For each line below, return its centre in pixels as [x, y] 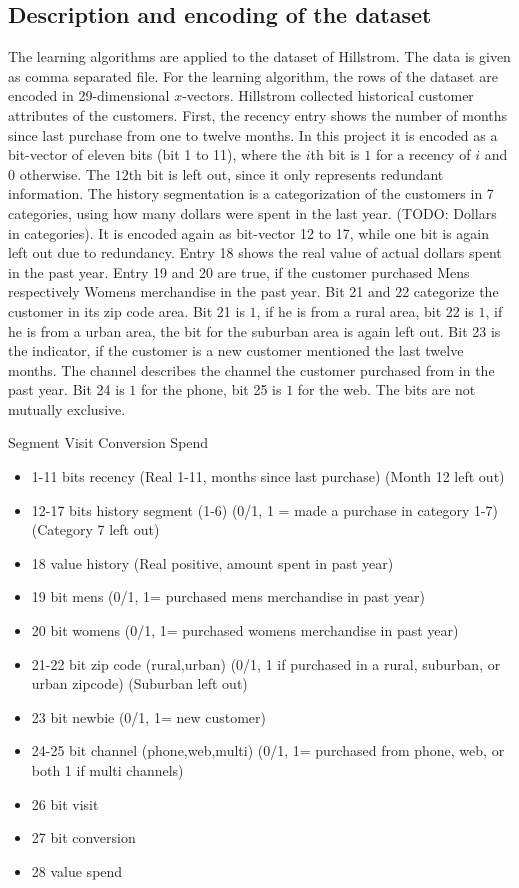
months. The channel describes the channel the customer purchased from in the [251, 369]
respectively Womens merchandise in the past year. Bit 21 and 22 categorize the [253, 291]
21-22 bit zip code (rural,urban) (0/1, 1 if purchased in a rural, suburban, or [266, 663]
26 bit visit [65, 803]
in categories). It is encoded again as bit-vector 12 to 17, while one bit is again [249, 232]
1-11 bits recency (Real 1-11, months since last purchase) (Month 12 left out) [268, 476]
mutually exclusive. [67, 408]
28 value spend [77, 870]
